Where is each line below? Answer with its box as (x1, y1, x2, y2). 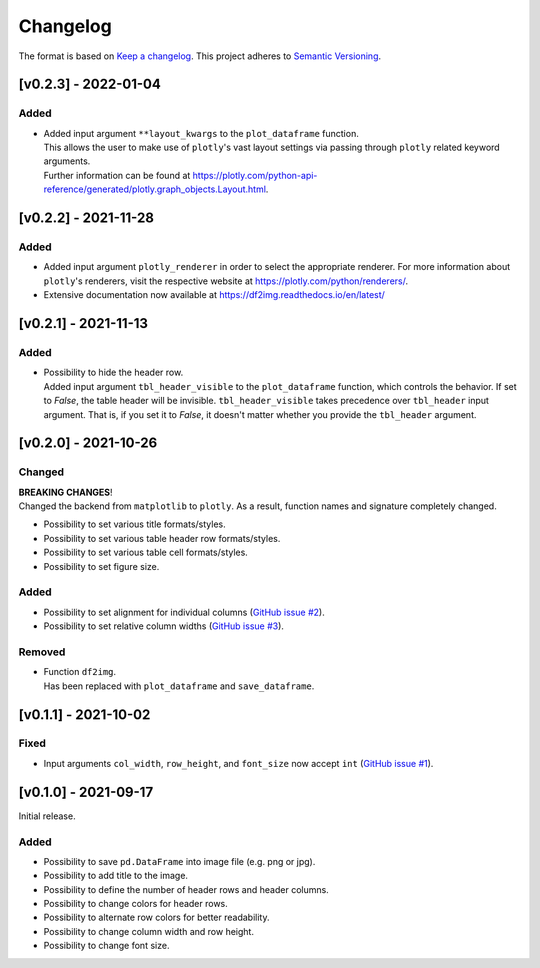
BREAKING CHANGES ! (18, 486, 114, 498)
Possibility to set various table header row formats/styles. (43, 532, 281, 544)
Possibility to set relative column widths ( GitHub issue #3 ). (43, 620, 285, 632)
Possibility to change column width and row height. (43, 925, 255, 937)
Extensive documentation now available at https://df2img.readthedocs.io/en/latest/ (43, 289, 385, 301)
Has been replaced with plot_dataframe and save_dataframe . (43, 680, 315, 692)
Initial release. (18, 810, 76, 822)
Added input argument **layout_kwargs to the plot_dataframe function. (43, 127, 359, 139)
